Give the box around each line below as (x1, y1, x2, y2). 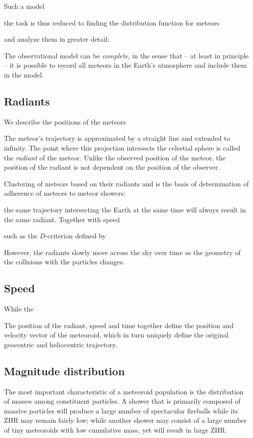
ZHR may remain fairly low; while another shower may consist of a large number (4, 415, 247, 425)
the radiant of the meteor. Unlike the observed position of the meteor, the (4, 152, 226, 162)
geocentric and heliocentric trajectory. (4, 339, 118, 349)
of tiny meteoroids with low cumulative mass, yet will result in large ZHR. (4, 425, 227, 435)
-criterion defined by (45, 231, 106, 241)
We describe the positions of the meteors (4, 116, 126, 127)
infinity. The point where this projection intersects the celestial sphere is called (4, 142, 241, 153)
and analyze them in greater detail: (4, 34, 110, 44)
